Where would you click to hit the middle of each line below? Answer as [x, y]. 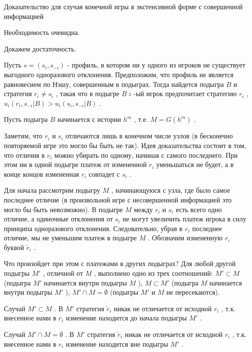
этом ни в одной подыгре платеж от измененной [75, 164]
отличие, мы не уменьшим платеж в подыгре [71, 238]
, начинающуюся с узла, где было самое [171, 190]
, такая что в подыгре [88, 93]
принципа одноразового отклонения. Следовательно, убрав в [93, 228]
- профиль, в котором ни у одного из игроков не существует [156, 65]
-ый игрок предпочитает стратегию [185, 93]
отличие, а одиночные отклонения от [58, 219]
